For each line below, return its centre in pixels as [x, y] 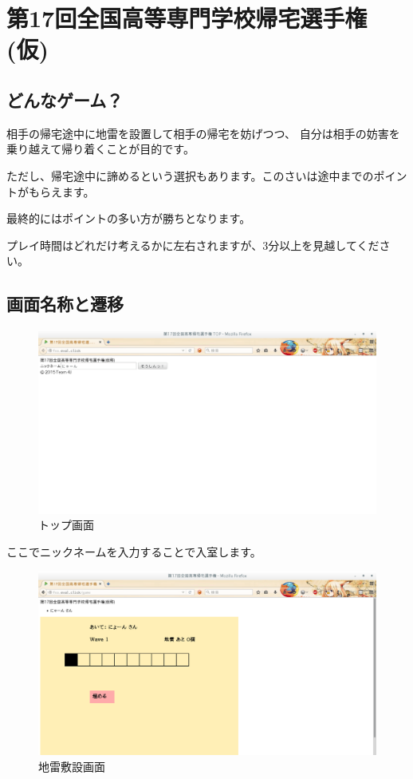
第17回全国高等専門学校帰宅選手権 [187, 18]
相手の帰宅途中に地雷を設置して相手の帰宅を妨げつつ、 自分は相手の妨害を [203, 133]
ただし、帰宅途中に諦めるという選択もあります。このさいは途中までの [190, 175]
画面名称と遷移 [65, 304]
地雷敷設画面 [72, 766]
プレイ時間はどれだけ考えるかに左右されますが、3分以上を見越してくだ [193, 245]
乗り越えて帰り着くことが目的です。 [100, 149]
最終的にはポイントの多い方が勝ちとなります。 [129, 218]
